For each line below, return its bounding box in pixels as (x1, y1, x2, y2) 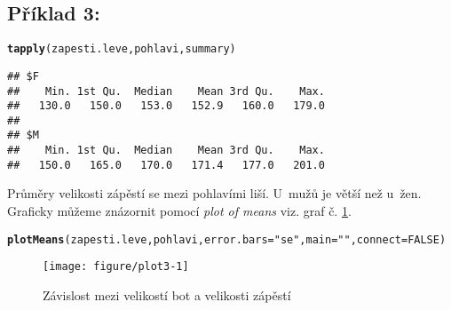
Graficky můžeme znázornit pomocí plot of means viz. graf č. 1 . (7, 202, 352, 220)
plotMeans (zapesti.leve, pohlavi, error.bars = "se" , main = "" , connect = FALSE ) (7, 233, 447, 246)
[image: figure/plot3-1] (43, 260, 189, 274)
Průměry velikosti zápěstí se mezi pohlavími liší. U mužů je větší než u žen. (7, 184, 422, 203)
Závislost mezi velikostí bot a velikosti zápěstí (43, 285, 291, 304)
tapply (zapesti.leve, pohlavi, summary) (7, 43, 236, 56)
